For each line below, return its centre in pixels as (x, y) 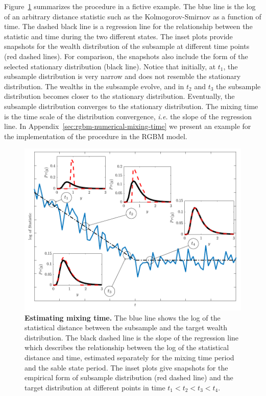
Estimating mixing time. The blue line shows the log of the (123, 317)
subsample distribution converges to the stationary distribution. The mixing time (131, 106)
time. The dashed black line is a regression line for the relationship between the (128, 26)
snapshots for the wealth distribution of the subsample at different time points (127, 46)
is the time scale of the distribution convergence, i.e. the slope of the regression (128, 116)
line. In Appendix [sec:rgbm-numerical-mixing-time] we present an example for (128, 126)
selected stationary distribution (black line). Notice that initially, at (110, 66)
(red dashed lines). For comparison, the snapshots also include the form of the (126, 56)
